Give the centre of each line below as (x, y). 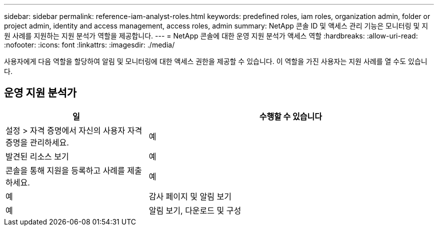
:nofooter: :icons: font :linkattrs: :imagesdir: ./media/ (89, 45)
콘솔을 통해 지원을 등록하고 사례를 (65, 170)
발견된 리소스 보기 (37, 156)
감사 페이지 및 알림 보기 (190, 196)
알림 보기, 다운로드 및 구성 (195, 210)
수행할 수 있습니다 (290, 116)
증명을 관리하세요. (37, 142)
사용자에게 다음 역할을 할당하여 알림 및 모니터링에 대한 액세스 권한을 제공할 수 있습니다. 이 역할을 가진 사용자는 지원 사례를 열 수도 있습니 (216, 61)
